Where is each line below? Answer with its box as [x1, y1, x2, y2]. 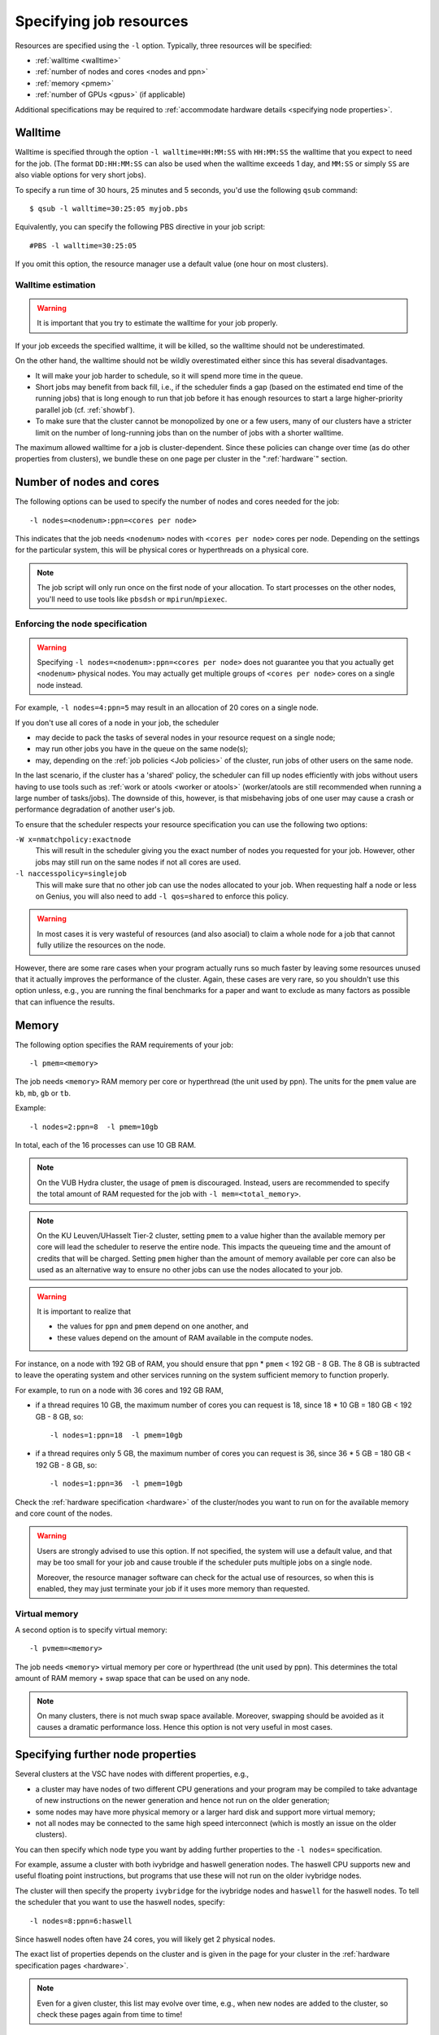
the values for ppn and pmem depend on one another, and [57, 1321, 249, 1331]
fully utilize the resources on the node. [37, 940, 166, 950]
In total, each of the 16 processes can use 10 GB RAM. [15, 1140, 197, 1149]
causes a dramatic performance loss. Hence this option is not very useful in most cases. [37, 1722, 333, 1732]
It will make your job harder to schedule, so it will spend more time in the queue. [35, 370, 303, 380]
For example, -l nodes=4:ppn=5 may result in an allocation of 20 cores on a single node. [15, 702, 319, 712]
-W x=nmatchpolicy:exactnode [15, 835, 132, 844]
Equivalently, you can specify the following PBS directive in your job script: [15, 222, 266, 232]
